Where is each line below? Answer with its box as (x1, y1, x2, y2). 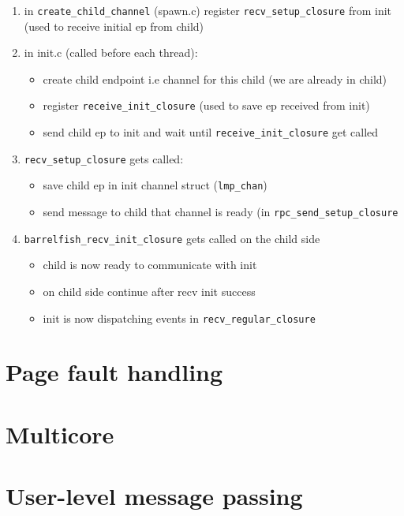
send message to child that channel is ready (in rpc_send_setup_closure (43, 204, 398, 220)
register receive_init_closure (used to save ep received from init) (43, 97, 370, 114)
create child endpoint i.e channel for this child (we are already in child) (43, 70, 387, 87)
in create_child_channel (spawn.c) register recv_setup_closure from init (24, 2, 392, 18)
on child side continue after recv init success (43, 282, 256, 299)
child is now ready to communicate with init (43, 256, 257, 273)
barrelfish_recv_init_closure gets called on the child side (24, 230, 320, 246)
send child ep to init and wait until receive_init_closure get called (43, 124, 379, 140)
